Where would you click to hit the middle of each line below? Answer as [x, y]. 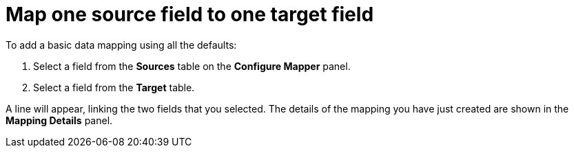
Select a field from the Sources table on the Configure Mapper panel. [192, 66]
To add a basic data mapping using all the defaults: [121, 45]
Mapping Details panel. [59, 120]
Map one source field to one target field [190, 14]
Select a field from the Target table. [114, 87]
